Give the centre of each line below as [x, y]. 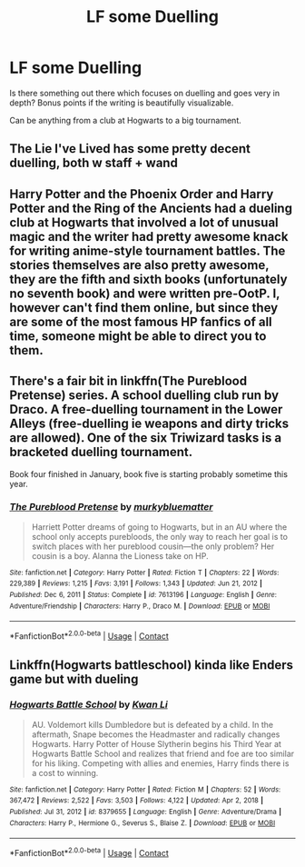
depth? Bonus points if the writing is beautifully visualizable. [122, 103]
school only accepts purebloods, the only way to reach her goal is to [160, 536]
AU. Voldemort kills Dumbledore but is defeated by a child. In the [152, 724]
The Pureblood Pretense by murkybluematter [111, 507]
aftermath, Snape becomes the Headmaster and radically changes [156, 734]
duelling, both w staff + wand [94, 163]
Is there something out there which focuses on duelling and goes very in [144, 93]
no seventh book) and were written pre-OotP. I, [145, 293]
